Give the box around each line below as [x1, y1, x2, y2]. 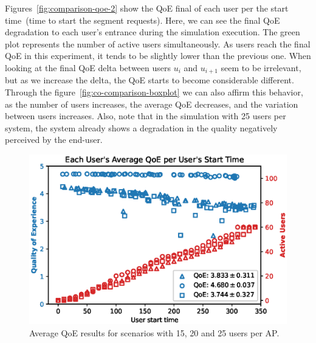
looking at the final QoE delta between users [5, 61, 171, 74]
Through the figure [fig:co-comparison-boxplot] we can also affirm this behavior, [5, 86, 303, 99]
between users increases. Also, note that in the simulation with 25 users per [5, 109, 286, 122]
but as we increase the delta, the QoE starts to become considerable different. [5, 74, 294, 86]
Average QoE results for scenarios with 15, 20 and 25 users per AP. [29, 326, 280, 339]
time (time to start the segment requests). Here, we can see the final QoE [5, 13, 280, 26]
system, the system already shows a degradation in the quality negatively [5, 121, 278, 134]
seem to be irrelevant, [221, 61, 301, 74]
